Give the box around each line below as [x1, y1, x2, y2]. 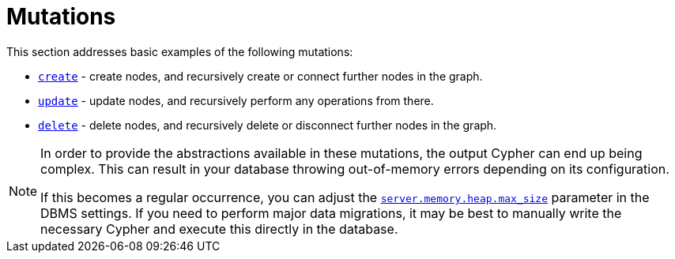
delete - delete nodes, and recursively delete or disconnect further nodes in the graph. [38, 118, 497, 132]
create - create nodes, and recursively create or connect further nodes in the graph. [38, 69, 483, 83]
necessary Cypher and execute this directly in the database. [40, 220, 398, 237]
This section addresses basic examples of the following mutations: [6, 44, 353, 58]
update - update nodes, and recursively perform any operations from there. [38, 93, 434, 107]
